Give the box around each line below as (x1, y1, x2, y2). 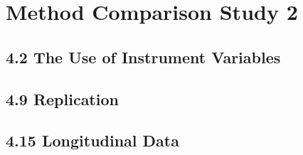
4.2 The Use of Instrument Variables (6, 46, 281, 68)
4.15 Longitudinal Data (6, 129, 179, 151)
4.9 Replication (6, 87, 119, 109)
